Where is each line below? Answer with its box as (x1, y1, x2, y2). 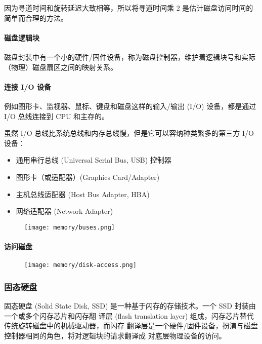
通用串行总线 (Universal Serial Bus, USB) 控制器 (16, 155, 171, 165)
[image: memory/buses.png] (24, 223, 115, 231)
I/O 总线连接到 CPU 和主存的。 (4, 110, 109, 121)
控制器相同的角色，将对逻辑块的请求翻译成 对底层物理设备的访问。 (4, 330, 226, 340)
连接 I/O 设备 (4, 81, 51, 92)
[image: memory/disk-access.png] (24, 261, 137, 269)
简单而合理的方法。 (4, 12, 68, 23)
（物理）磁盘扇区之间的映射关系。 (4, 61, 117, 72)
